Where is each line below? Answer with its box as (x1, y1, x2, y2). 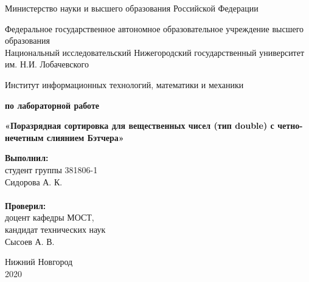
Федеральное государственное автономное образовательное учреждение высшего (5, 22, 304, 35)
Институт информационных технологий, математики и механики (5, 78, 244, 91)
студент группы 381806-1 (5, 163, 98, 176)
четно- (277, 119, 303, 132)
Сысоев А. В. (5, 235, 55, 247)
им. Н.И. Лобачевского (5, 58, 89, 70)
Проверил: (5, 199, 46, 211)
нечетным (5, 131, 44, 143)
